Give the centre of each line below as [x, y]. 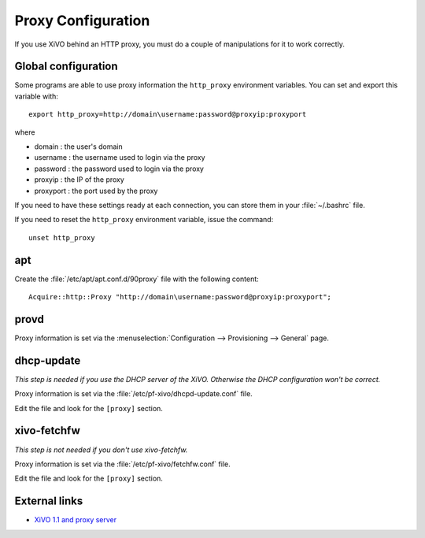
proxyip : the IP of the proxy [79, 180]
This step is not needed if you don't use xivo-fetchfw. [101, 450]
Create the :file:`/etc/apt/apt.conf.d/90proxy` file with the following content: [137, 279]
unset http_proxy [62, 237]
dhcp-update [48, 360]
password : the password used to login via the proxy [119, 169]
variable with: [37, 96]
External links [49, 501]
